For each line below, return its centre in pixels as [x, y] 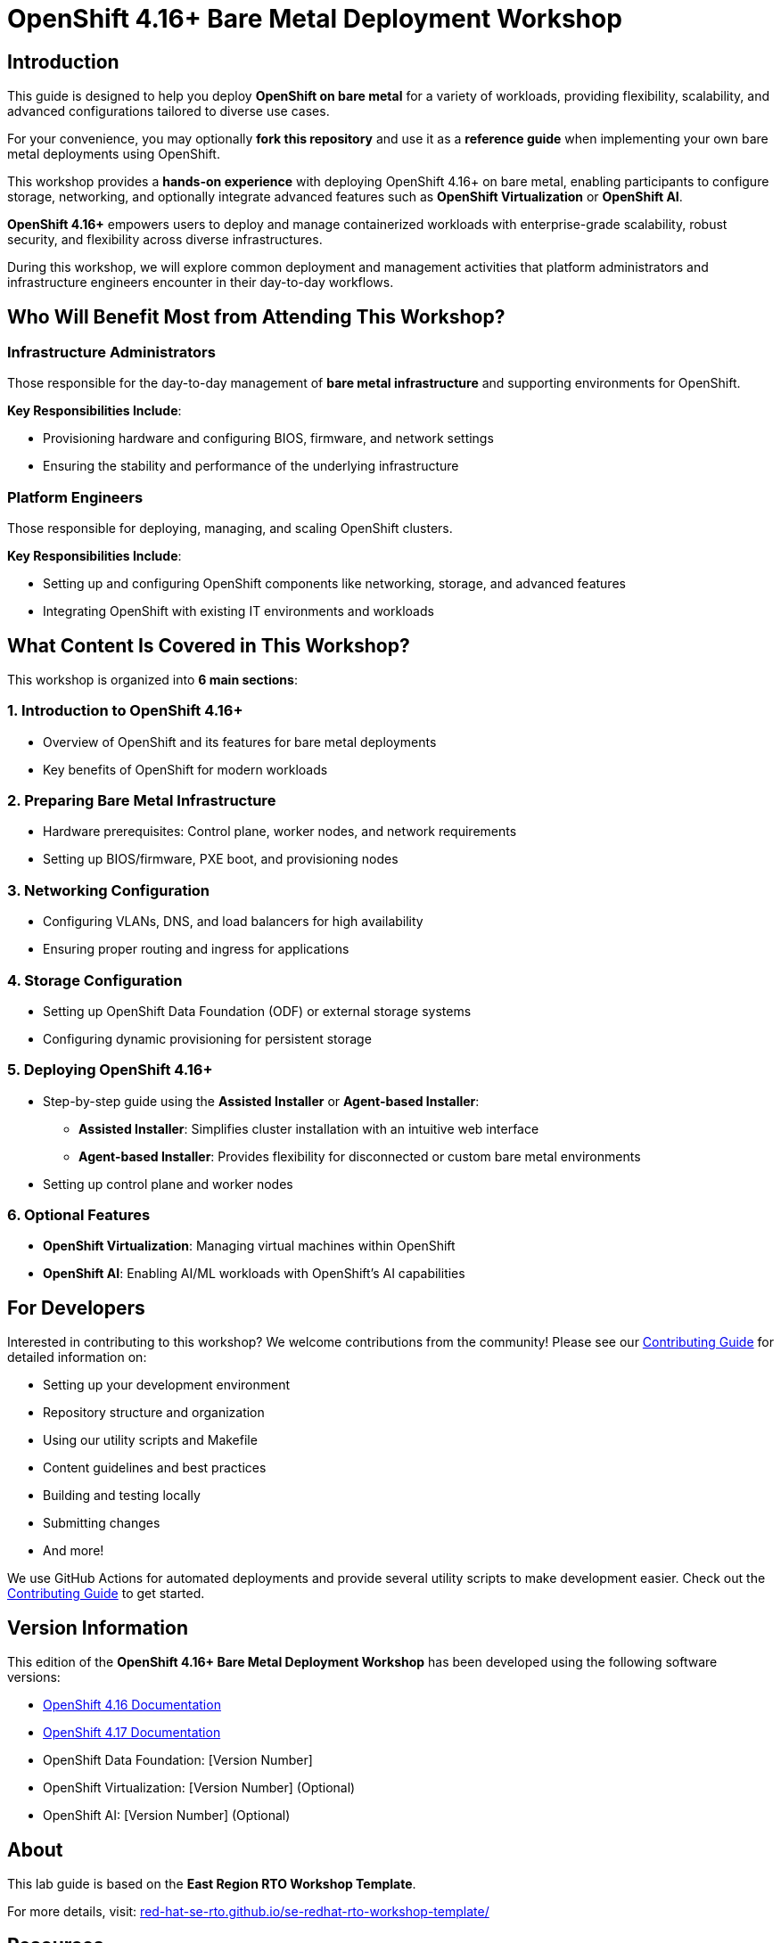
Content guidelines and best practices [155, 1468]
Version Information [98, 1627]
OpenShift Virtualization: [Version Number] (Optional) [199, 1788]
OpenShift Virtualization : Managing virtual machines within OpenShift [249, 1246]
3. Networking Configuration [109, 890]
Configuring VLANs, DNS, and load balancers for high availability [233, 922]
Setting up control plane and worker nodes [168, 1184]
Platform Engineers [75, 497]
